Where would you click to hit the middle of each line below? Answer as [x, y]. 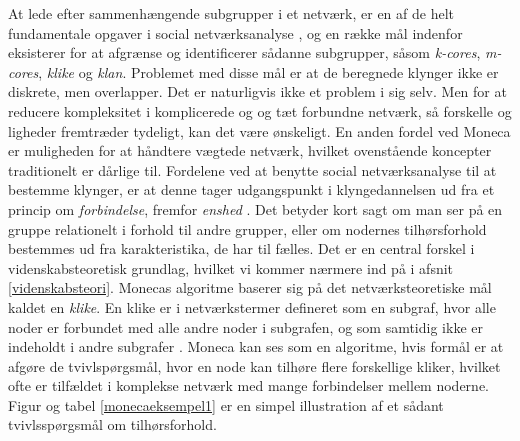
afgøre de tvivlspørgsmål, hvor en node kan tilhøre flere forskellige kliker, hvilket [254, 365]
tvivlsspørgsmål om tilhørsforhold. [112, 424]
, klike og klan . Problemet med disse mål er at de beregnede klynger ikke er [268, 71]
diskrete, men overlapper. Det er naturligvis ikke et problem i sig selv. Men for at [257, 91]
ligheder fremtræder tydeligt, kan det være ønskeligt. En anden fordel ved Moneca [259, 130]
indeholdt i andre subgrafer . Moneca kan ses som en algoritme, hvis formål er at [256, 346]
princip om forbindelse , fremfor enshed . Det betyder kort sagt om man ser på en [255, 208]
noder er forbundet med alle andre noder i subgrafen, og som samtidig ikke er [245, 326]
